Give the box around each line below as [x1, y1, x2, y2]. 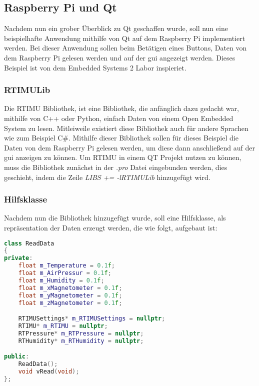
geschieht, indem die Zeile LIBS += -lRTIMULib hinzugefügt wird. [4, 171, 210, 182]
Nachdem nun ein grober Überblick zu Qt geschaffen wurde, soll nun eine [4, 23, 228, 33]
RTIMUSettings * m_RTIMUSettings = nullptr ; [18, 315, 165, 322]
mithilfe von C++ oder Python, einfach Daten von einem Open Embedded [4, 112, 233, 123]
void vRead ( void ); [18, 367, 79, 375]
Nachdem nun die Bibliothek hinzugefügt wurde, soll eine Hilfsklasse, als [4, 212, 226, 223]
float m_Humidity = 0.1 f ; [18, 276, 104, 284]
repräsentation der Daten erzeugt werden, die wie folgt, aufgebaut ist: [4, 222, 217, 232]
